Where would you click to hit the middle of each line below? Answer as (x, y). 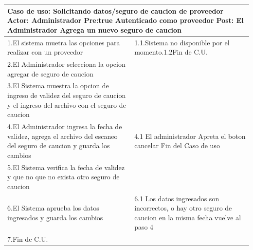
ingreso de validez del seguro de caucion (67, 95)
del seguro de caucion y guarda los (59, 145)
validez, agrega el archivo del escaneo (63, 136)
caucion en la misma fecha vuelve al (188, 217)
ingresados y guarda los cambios (55, 217)
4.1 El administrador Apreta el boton (190, 136)
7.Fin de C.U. (28, 239)
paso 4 (144, 227)
